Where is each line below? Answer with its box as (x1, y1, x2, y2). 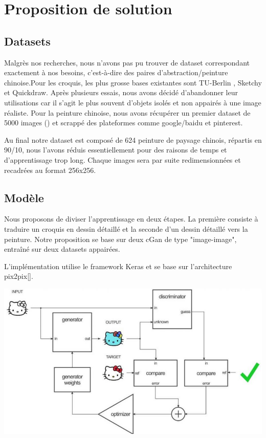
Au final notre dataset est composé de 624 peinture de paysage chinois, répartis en (4, 134, 262, 145)
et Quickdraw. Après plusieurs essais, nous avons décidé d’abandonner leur (4, 87, 238, 98)
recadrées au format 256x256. (4, 164, 96, 175)
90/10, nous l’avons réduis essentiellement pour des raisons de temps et (4, 144, 227, 155)
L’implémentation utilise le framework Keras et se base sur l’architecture (4, 260, 232, 271)
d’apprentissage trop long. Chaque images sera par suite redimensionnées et (4, 154, 241, 165)
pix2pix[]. (4, 271, 33, 281)
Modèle (4, 189, 44, 205)
